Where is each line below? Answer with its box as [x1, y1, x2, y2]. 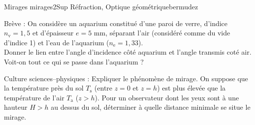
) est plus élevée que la [157, 83, 226, 93]
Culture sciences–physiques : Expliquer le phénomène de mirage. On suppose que [4, 73, 248, 83]
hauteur [4, 102, 28, 112]
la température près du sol [4, 83, 84, 93]
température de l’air [4, 92, 64, 102]
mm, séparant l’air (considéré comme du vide [94, 28, 230, 38]
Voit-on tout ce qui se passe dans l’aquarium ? [4, 56, 144, 66]
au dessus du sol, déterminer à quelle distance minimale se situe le [51, 102, 251, 112]
